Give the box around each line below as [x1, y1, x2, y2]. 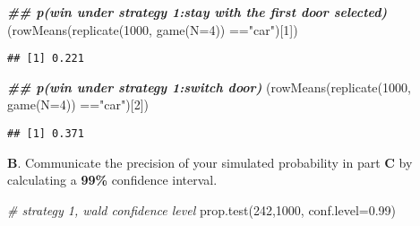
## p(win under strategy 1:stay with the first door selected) [7, 3, 388, 21]
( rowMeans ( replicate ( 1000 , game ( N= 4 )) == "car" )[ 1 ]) [7, 20, 298, 39]
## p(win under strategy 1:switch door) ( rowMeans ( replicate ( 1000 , [7, 77, 411, 96]
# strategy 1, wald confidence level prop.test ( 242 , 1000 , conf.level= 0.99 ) [7, 200, 397, 219]
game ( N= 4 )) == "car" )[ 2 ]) [7, 95, 149, 114]
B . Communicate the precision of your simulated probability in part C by [7, 152, 413, 171]
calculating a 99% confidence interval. [7, 170, 218, 189]
